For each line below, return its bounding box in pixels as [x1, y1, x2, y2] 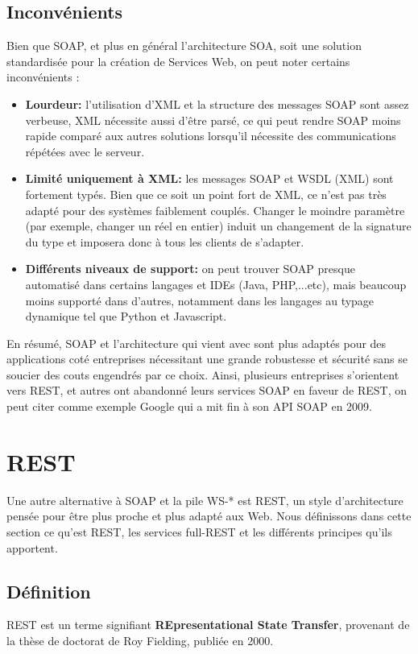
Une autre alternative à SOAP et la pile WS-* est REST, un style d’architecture [6, 491, 404, 508]
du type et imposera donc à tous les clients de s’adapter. [25, 233, 304, 250]
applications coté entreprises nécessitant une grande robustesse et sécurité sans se [6, 350, 408, 367]
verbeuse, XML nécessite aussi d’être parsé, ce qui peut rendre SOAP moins [25, 111, 401, 128]
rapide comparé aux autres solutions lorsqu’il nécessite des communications [25, 127, 396, 144]
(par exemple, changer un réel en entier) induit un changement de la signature [25, 217, 412, 234]
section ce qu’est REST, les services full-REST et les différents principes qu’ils [6, 523, 392, 540]
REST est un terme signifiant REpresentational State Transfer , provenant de [6, 616, 410, 633]
